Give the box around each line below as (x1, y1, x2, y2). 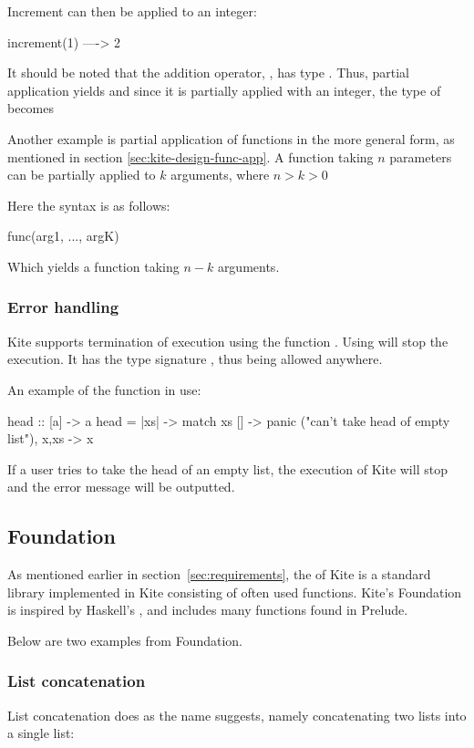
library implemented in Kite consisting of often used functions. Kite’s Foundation (7, 582, 462, 601)
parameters (389, 147, 452, 166)
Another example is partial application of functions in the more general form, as (7, 129, 455, 148)
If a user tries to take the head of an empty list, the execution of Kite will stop (7, 459, 448, 478)
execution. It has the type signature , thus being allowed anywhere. (7, 349, 383, 369)
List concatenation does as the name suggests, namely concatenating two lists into (7, 705, 467, 724)
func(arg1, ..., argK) (7, 226, 119, 245)
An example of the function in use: (7, 379, 201, 399)
